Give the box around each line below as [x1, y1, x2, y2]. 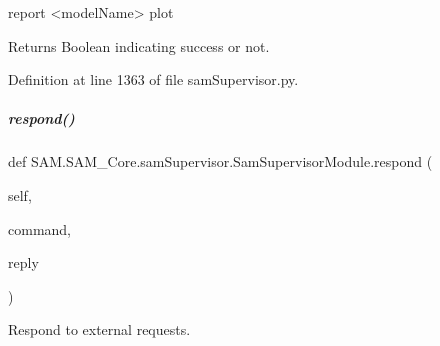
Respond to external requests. [8, 319, 191, 340]
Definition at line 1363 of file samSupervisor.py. [8, 69, 299, 90]
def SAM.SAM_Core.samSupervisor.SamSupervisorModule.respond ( [8, 151, 433, 172]
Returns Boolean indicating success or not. [8, 35, 270, 56]
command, [8, 218, 71, 239]
